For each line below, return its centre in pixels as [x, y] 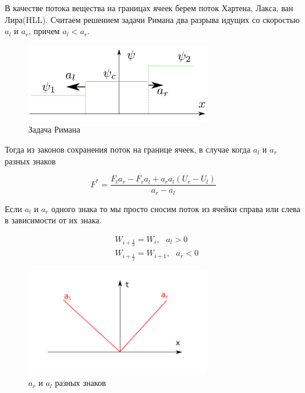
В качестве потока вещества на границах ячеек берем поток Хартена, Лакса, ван [149, 8]
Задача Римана [54, 129]
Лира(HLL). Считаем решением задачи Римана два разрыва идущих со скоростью [152, 19]
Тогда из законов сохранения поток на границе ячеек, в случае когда [128, 149]
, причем [44, 31]
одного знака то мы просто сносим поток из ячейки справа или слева [176, 208]
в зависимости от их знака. [53, 220]
